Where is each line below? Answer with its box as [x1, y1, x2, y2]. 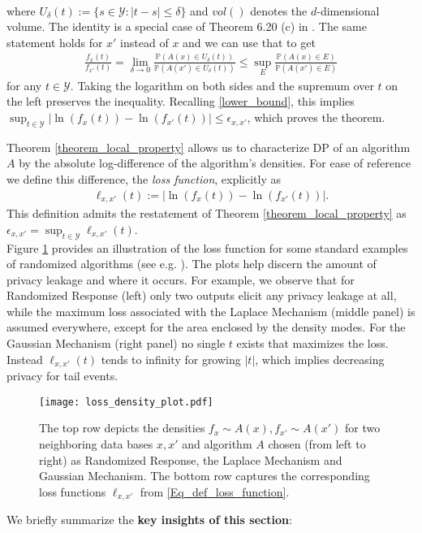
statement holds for [6, 33, 103, 50]
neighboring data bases [39, 435, 153, 452]
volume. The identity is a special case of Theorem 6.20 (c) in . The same [6, 18, 367, 35]
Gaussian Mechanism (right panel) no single [6, 335, 226, 352]
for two [345, 419, 381, 436]
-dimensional [316, 2, 380, 19]
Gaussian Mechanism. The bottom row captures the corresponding [39, 467, 370, 484]
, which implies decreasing [255, 350, 385, 367]
